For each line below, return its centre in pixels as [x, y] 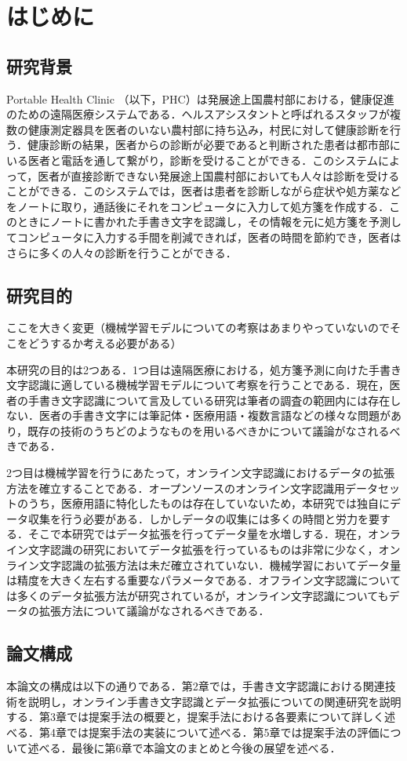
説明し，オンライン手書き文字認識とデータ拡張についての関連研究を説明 [214, 701]
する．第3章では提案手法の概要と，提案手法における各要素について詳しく [196, 717]
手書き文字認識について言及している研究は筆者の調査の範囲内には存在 [209, 400]
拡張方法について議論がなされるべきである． [154, 611]
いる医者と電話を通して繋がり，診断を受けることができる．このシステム [192, 160]
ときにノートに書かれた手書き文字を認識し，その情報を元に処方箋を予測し [209, 222]
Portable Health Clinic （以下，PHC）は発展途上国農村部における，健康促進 [200, 98]
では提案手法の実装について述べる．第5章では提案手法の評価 [223, 732]
